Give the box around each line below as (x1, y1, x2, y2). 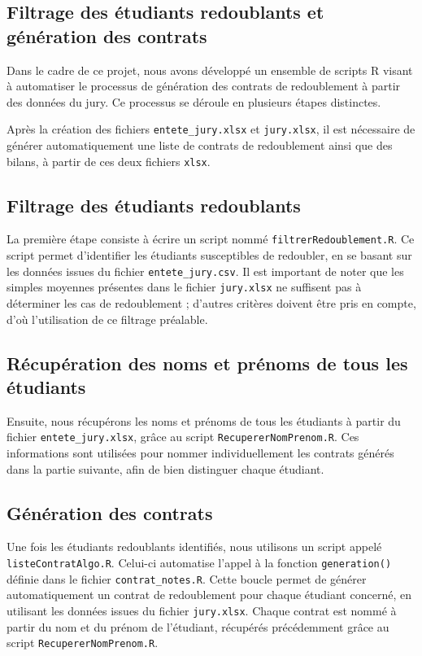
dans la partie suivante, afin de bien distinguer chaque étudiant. (7, 460, 324, 477)
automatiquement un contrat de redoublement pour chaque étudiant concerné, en (7, 586, 411, 603)
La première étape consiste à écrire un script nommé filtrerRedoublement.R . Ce (7, 230, 415, 247)
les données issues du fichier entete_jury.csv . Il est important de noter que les (7, 262, 404, 279)
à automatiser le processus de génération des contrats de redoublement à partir (7, 77, 401, 94)
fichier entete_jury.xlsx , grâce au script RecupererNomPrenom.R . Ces (7, 428, 359, 445)
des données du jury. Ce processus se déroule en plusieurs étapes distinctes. (7, 93, 381, 110)
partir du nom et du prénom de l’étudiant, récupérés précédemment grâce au (7, 618, 389, 635)
